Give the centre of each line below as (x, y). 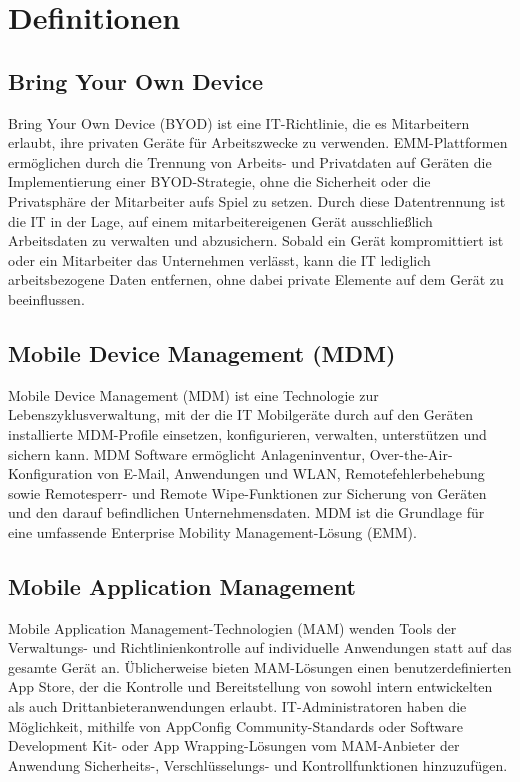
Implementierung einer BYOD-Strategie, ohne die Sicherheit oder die (219, 181)
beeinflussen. (46, 298)
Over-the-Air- (411, 453)
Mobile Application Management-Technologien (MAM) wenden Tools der (232, 627)
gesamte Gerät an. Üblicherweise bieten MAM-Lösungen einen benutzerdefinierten (260, 666)
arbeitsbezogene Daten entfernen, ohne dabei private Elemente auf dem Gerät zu (256, 279)
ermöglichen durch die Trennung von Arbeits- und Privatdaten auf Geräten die (250, 161)
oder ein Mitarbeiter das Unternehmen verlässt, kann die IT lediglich (219, 259)
